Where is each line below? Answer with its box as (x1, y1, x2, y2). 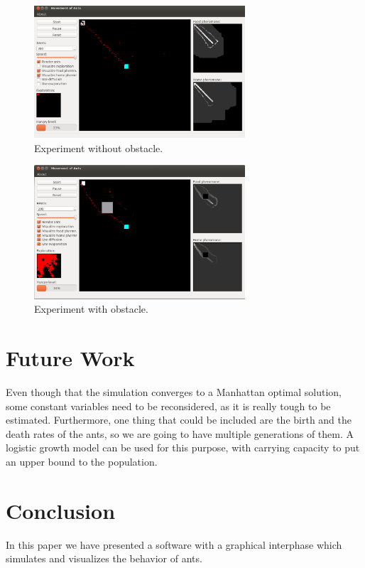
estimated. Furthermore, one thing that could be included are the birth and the (6, 412, 352, 427)
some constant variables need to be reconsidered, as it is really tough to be (6, 398, 331, 413)
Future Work (6, 343, 135, 373)
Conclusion (6, 495, 116, 525)
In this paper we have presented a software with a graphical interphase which (6, 537, 342, 552)
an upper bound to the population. (6, 454, 158, 468)
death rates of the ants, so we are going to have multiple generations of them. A (6, 426, 354, 441)
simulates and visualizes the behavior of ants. (6, 551, 202, 566)
